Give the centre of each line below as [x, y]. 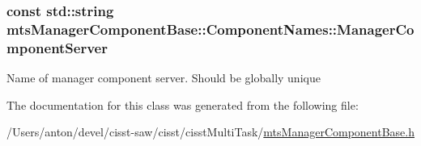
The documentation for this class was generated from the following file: [183, 104]
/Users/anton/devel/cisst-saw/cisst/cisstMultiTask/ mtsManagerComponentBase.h [210, 132]
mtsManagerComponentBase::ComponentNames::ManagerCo [210, 29]
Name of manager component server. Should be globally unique [164, 78]
